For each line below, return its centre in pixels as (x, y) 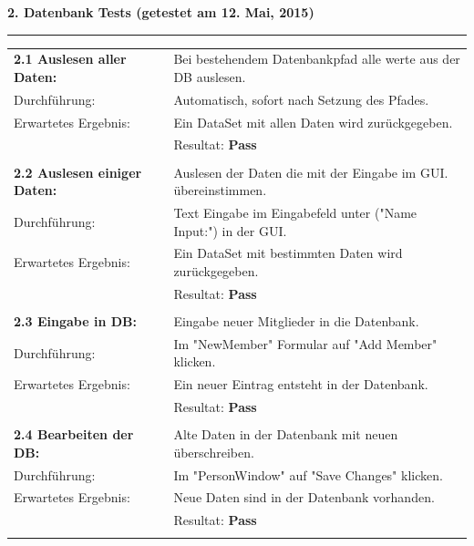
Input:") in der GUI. (230, 230)
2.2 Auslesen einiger (78, 172)
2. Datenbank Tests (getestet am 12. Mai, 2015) (161, 12)
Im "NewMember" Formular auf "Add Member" (305, 343)
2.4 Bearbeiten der (74, 434)
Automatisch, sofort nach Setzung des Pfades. (301, 99)
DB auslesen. (210, 76)
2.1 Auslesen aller (70, 59)
